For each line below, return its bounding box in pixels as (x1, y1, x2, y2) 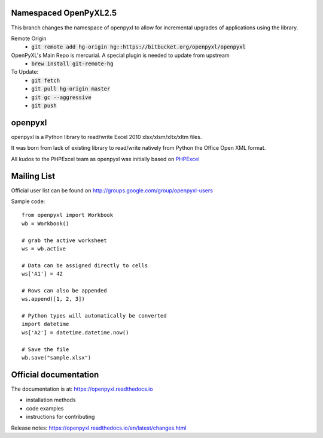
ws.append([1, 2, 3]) (22, 295, 85, 303)
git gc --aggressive (31, 93, 92, 101)
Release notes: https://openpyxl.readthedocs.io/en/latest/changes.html (11, 424, 187, 431)
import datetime (22, 321, 69, 328)
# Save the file (22, 346, 69, 353)
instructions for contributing (26, 413, 95, 421)
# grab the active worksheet (22, 237, 107, 244)
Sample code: (11, 198, 45, 205)
